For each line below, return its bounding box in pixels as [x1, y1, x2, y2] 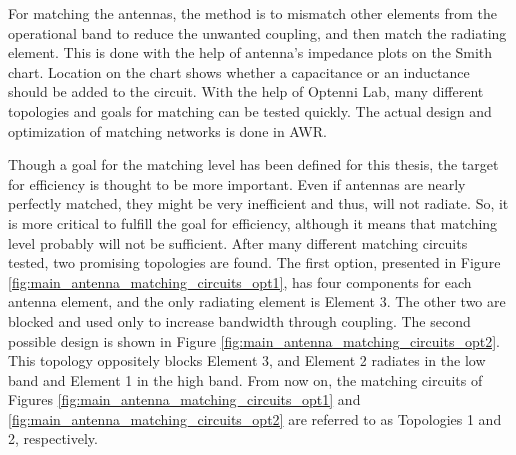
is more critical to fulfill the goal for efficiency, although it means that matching [8, 212, 498, 233]
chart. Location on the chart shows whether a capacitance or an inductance [8, 61, 470, 82]
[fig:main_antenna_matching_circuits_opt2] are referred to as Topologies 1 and [8, 408, 502, 429]
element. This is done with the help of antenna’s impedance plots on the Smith [8, 42, 493, 63]
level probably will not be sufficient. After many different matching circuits [8, 232, 468, 253]
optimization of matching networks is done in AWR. [8, 120, 327, 141]
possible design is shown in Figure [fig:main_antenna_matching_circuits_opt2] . [8, 330, 500, 351]
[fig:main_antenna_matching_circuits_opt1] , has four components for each [8, 271, 472, 292]
